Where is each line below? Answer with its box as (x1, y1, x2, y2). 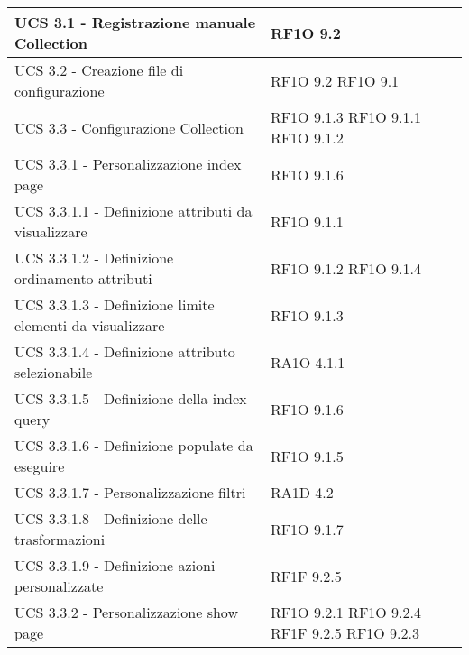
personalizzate (14, 576, 104, 596)
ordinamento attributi (14, 268, 152, 289)
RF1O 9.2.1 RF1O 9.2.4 (270, 602, 421, 623)
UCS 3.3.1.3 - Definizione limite (14, 294, 215, 315)
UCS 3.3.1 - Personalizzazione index (14, 153, 242, 174)
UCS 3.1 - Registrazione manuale (14, 12, 256, 32)
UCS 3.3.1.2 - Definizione (14, 247, 174, 268)
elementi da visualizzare (14, 315, 165, 336)
